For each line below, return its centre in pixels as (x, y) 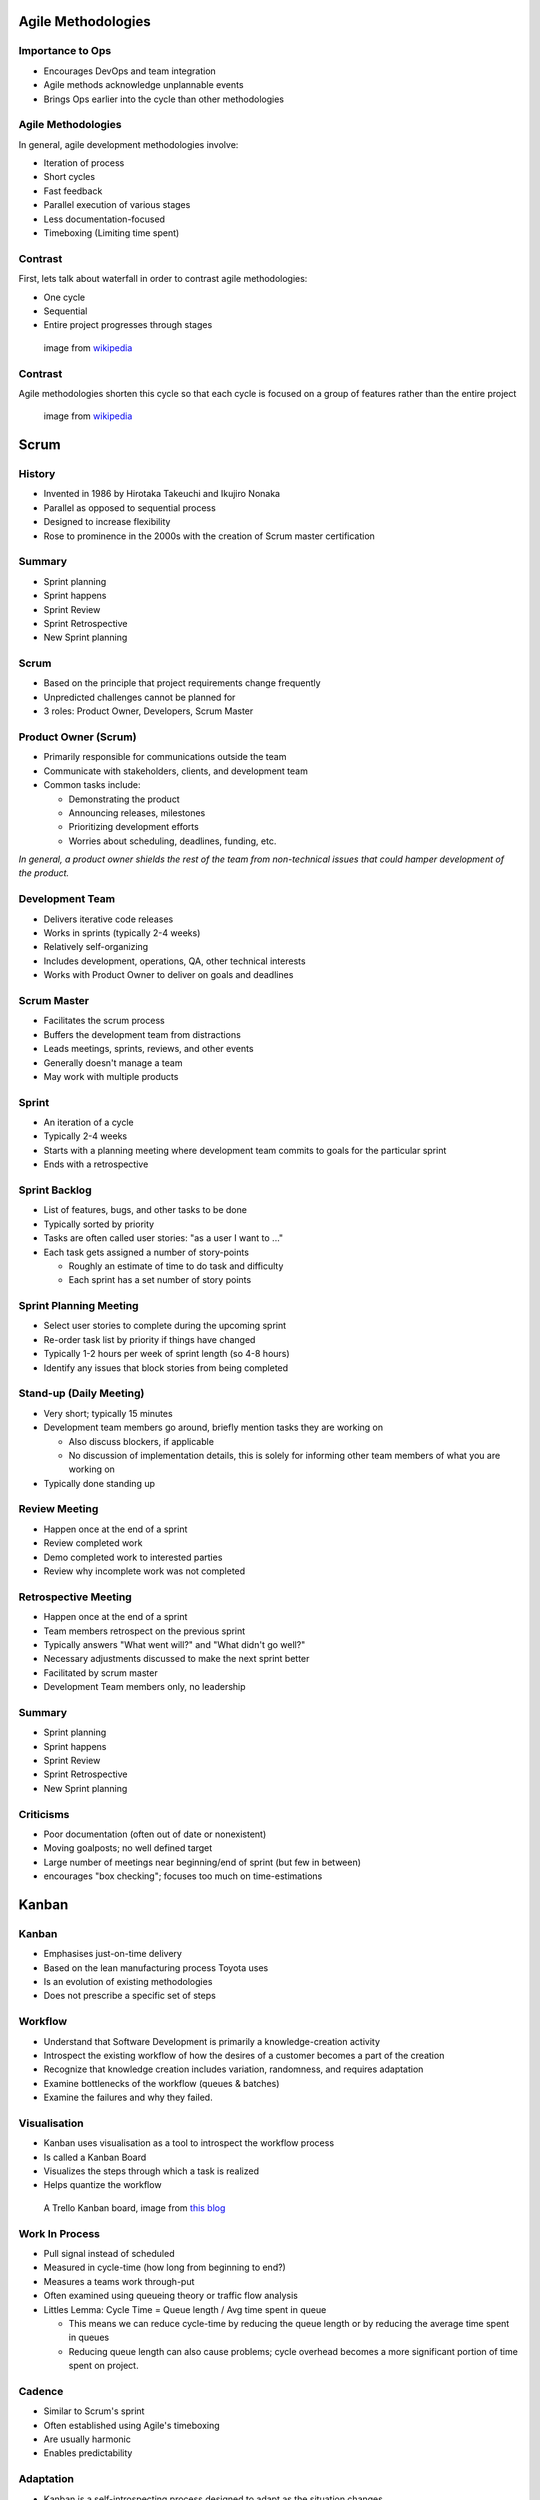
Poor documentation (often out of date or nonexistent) (155, 1834)
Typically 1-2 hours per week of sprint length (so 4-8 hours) (166, 1354)
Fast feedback (73, 191)
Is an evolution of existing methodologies (128, 1982)
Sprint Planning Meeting (78, 1306)
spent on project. (103, 2366)
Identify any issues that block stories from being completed (166, 1367)
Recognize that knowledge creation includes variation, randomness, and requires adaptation (233, 2069)
